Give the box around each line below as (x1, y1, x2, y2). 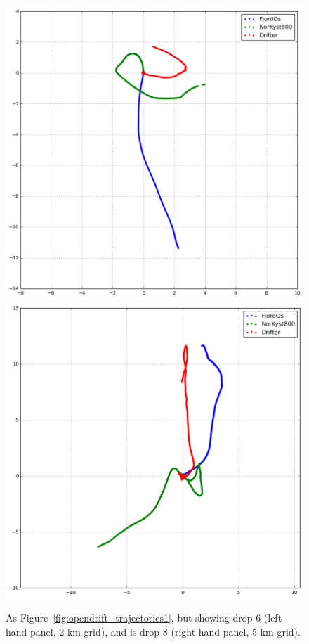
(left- (263, 610, 285, 625)
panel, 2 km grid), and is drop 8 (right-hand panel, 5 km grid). (30, 624, 301, 638)
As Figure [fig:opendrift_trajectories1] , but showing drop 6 (6, 610, 261, 625)
